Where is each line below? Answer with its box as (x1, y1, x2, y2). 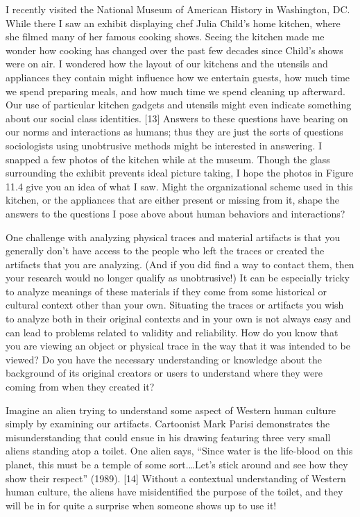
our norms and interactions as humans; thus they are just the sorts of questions (6, 124, 343, 139)
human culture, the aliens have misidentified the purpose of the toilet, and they (6, 484, 343, 499)
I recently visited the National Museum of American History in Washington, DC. (6, 2, 350, 16)
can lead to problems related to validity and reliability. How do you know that (6, 325, 338, 339)
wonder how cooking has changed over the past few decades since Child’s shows (6, 42, 343, 57)
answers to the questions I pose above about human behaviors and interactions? (6, 206, 345, 220)
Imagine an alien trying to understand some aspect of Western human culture (6, 402, 336, 417)
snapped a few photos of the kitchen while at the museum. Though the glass (6, 151, 330, 166)
